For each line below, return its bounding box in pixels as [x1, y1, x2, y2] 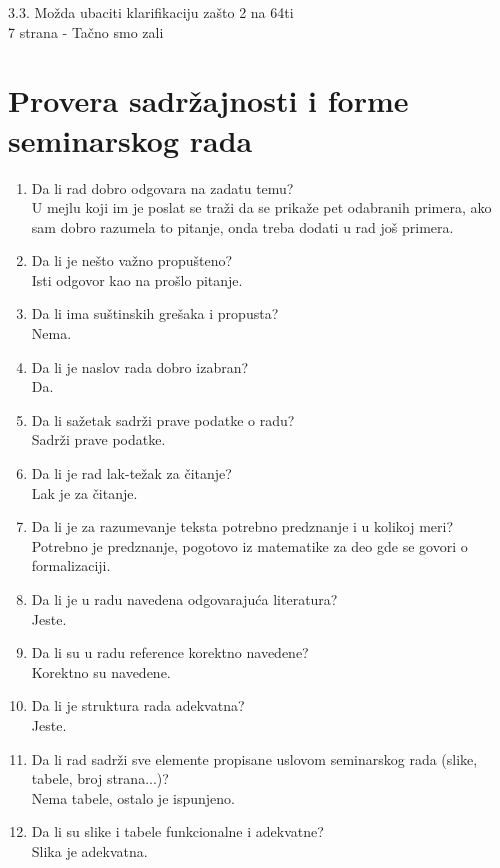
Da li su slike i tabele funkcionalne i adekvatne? [31, 821, 324, 842]
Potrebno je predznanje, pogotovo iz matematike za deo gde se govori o [31, 535, 468, 556]
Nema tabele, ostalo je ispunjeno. [31, 787, 235, 808]
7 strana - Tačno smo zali [8, 21, 164, 42]
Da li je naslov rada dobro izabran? [31, 356, 249, 377]
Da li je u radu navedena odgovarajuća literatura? [31, 589, 338, 609]
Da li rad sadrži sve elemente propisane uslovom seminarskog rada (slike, [31, 748, 478, 769]
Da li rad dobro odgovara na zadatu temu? [31, 177, 294, 198]
